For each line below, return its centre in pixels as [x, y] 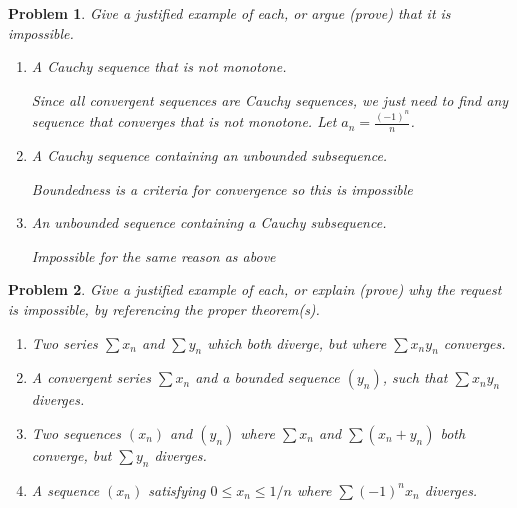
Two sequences [76, 433]
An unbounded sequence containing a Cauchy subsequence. [209, 222]
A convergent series [91, 377]
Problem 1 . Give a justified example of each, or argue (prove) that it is [229, 13]
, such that [415, 377]
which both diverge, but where [297, 342]
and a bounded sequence [267, 377]
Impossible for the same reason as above [153, 255]
